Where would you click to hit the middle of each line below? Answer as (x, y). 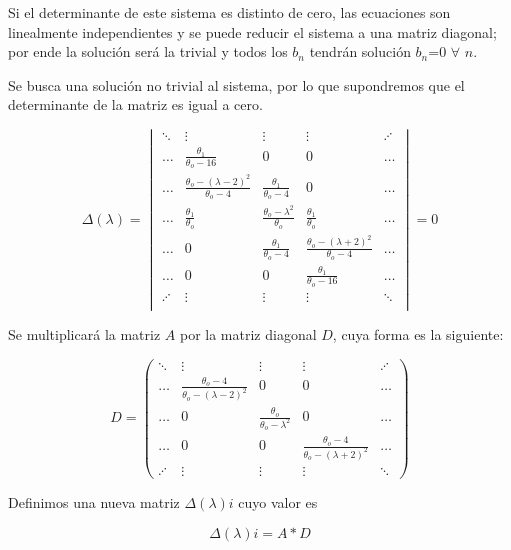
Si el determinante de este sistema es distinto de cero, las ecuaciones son (229, 12)
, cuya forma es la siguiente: (418, 334)
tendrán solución (360, 51)
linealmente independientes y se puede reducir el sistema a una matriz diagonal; (252, 31)
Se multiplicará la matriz (84, 334)
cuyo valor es (278, 502)
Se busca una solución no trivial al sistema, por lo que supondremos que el (236, 84)
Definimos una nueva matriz (94, 502)
